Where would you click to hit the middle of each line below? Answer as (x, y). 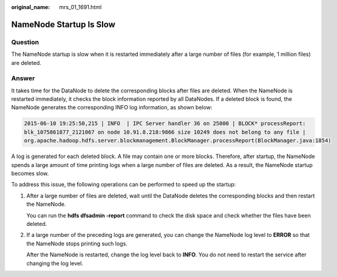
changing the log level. (55, 263)
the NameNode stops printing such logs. (77, 244)
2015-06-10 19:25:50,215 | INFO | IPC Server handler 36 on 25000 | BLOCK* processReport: (165, 124)
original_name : (31, 7)
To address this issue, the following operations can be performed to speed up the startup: (124, 185)
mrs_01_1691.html (80, 7)
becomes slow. (30, 173)
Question (25, 42)
